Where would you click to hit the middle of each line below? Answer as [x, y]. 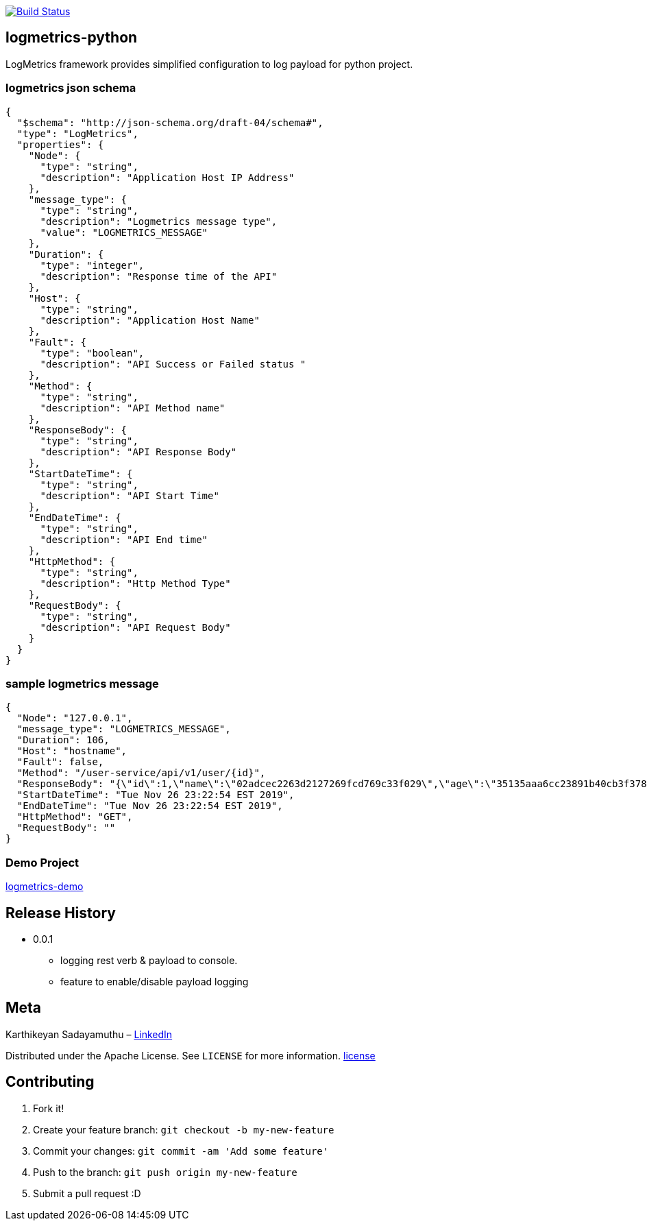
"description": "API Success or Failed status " [173, 364]
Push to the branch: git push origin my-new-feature [165, 1172]
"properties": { [60, 144]
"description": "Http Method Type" [135, 583]
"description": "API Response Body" [138, 452]
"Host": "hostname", [72, 751]
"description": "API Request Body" [135, 627]
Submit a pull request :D [87, 1193]
